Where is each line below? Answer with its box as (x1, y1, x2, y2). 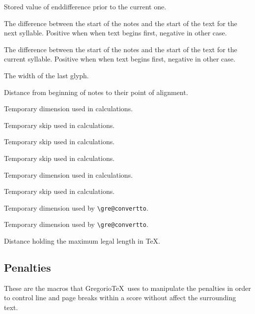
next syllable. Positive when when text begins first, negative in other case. (4, 28, 227, 38)
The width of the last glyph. (4, 70, 89, 80)
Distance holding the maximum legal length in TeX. (4, 236, 160, 246)
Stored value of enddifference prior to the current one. (4, 1, 167, 11)
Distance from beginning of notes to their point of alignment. (4, 87, 188, 97)
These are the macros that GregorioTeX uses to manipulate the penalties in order (4, 283, 251, 293)
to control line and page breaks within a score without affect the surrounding (4, 292, 236, 303)
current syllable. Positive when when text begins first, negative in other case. (4, 54, 235, 64)
